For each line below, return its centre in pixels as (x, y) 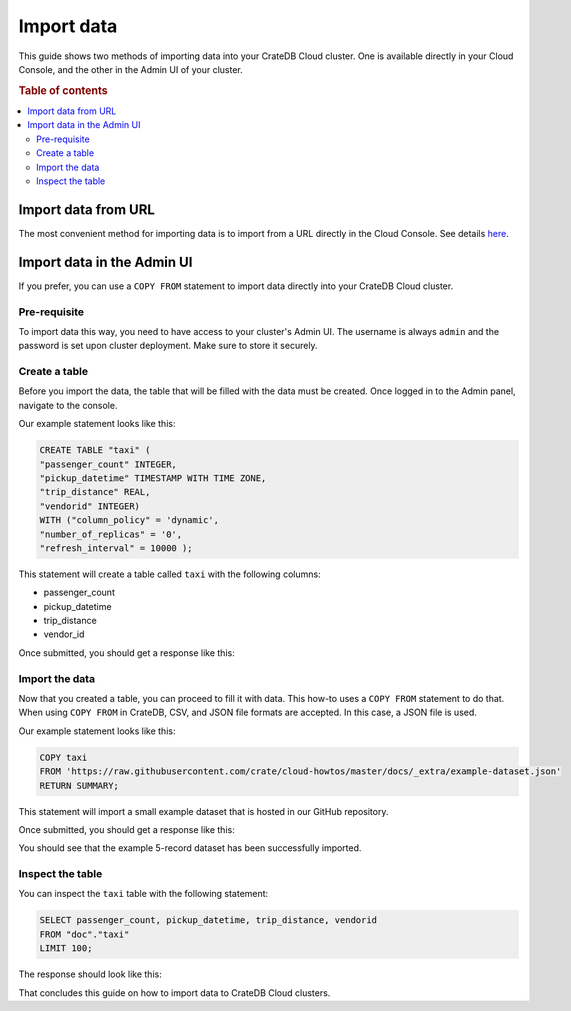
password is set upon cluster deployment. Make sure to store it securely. (168, 346)
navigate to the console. (68, 405)
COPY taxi (63, 757)
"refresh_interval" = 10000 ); (116, 548)
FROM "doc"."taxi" (84, 934)
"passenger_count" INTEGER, (108, 464)
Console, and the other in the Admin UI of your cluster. (131, 69)
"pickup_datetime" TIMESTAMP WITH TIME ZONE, (153, 478)
